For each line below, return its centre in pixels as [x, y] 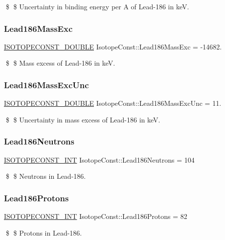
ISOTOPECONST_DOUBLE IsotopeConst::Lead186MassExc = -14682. [113, 46]
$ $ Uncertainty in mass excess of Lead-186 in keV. [83, 119]
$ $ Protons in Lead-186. [44, 232]
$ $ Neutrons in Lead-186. [46, 176]
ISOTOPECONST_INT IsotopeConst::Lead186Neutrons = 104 [99, 159]
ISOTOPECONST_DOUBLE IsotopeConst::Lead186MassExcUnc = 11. [113, 103]
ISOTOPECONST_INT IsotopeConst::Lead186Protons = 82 [96, 216]
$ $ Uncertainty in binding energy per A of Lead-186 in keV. [97, 6]
